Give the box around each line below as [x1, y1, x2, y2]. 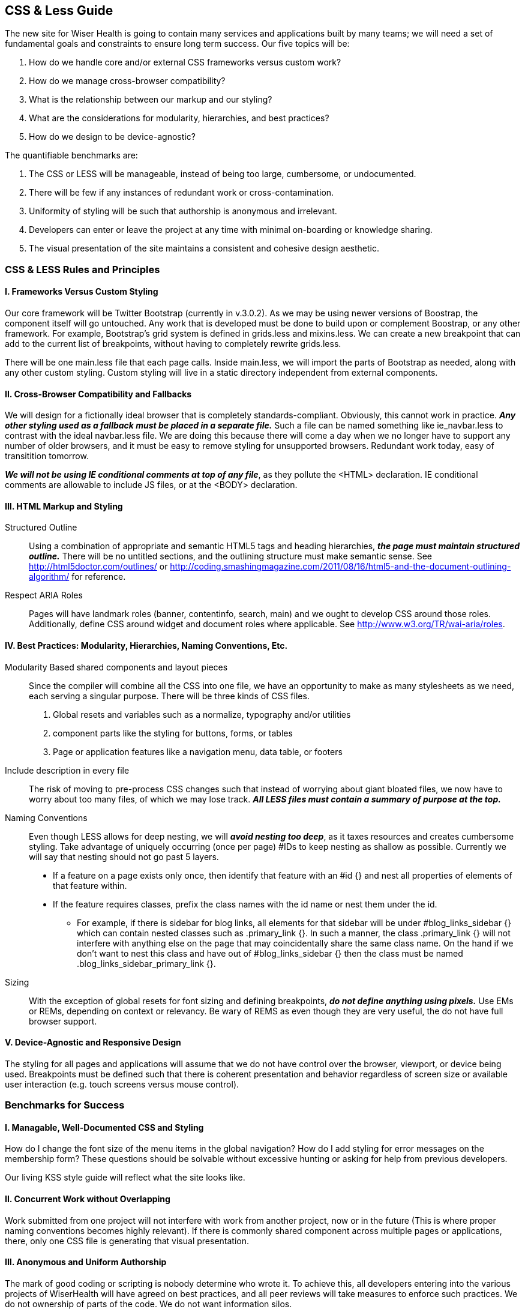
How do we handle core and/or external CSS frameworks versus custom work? [29, 57, 341, 68]
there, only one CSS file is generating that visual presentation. [5, 1235, 250, 1246]
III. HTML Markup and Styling [5, 501, 123, 511]
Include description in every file [5, 765, 130, 775]
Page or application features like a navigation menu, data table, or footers [53, 746, 343, 757]
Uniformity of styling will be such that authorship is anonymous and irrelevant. [29, 206, 337, 217]
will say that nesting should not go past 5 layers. [29, 851, 219, 862]
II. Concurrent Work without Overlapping [5, 1194, 170, 1205]
